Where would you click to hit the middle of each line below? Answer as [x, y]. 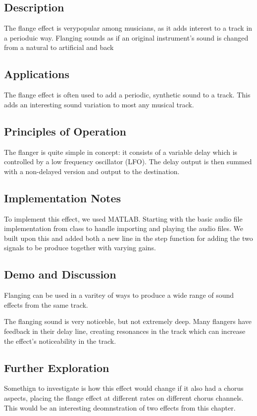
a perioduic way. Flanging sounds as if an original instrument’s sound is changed [126, 37]
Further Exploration [57, 367]
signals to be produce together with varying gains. [80, 248]
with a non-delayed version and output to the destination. [92, 171]
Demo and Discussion [60, 274]
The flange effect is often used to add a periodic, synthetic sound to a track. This [127, 95]
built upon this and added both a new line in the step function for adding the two [128, 238]
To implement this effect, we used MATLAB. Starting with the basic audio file [123, 218]
